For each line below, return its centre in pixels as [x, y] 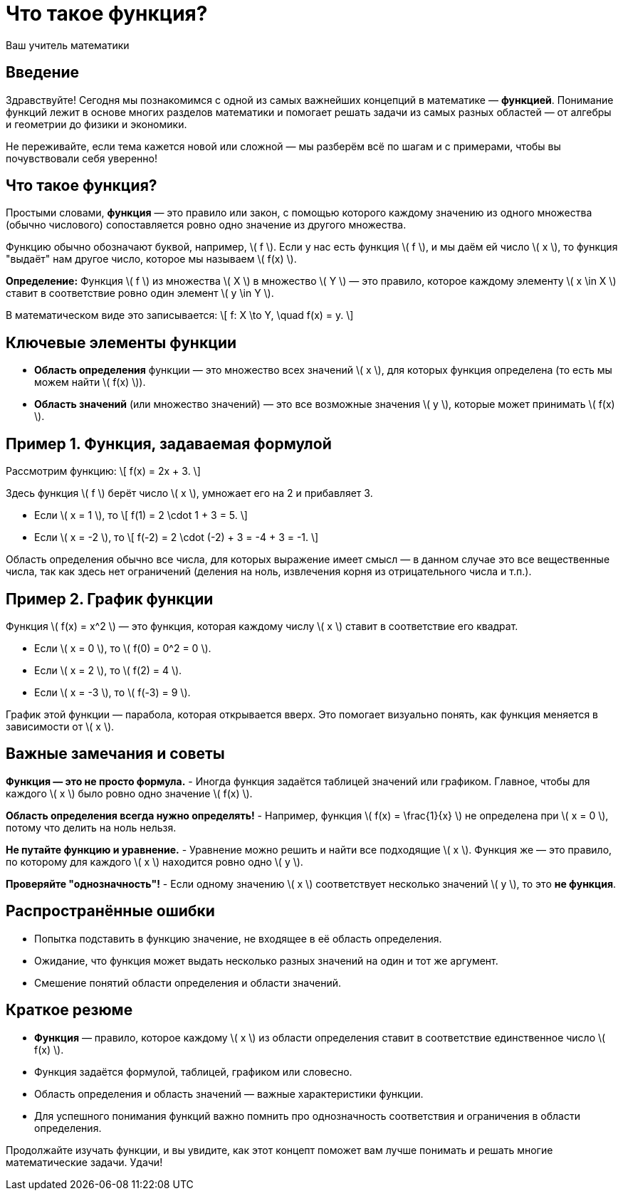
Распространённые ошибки [110, 911]
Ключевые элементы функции [121, 342]
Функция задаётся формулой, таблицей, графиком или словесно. [193, 1071]
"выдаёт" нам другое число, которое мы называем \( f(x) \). [151, 259]
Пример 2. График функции [110, 599]
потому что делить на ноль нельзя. [91, 827]
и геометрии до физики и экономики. [96, 124]
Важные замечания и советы [115, 754]
